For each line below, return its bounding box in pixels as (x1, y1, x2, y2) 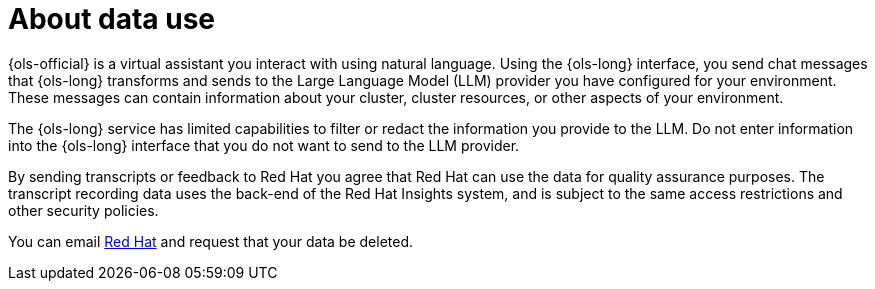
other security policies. (8, 201, 159, 219)
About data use (8, 2, 216, 36)
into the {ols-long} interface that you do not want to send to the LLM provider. (8, 136, 520, 154)
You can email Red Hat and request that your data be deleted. (8, 232, 414, 250)
